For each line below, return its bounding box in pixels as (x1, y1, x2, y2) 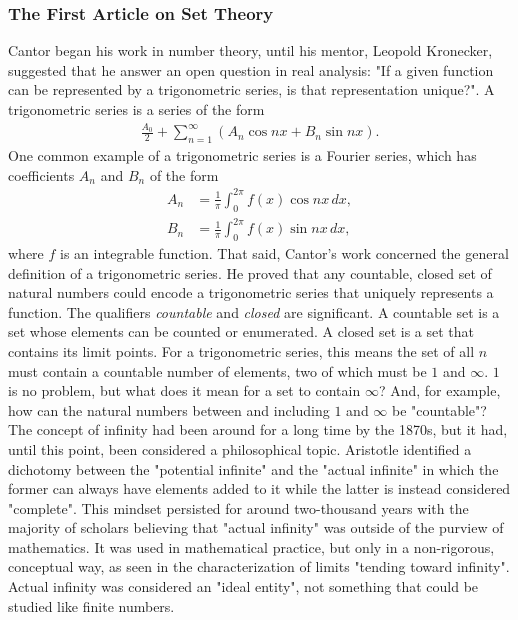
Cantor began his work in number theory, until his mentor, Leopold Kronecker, (8, 40, 493, 61)
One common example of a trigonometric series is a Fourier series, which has (8, 145, 477, 166)
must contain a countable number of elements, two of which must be (8, 360, 427, 381)
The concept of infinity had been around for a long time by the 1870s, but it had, (8, 419, 508, 440)
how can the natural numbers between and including (8, 399, 330, 420)
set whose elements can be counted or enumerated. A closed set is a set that (8, 321, 475, 342)
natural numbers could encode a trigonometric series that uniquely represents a (8, 282, 494, 303)
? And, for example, (378, 380, 501, 401)
